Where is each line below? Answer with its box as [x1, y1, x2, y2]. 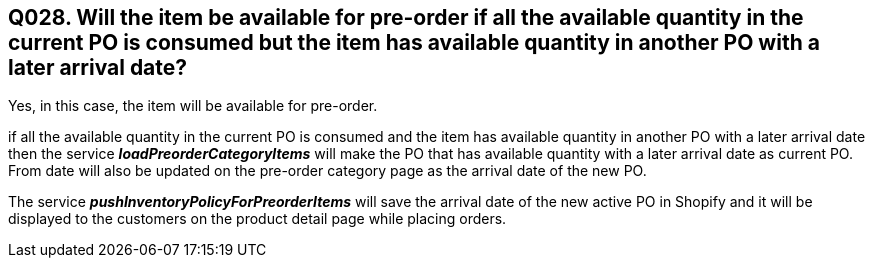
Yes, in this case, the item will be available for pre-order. [8, 97, 378, 115]
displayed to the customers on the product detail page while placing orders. [8, 210, 507, 228]
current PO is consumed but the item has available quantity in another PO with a [8, 30, 820, 55]
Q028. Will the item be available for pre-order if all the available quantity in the [8, 5, 804, 30]
